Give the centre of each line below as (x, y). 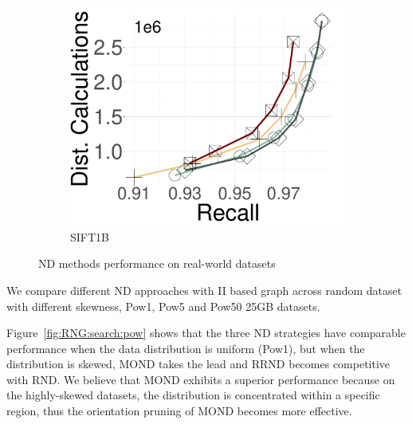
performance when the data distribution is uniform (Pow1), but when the (186, 348)
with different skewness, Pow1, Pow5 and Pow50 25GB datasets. (163, 306)
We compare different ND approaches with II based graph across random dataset (204, 290)
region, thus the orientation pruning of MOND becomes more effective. (179, 411)
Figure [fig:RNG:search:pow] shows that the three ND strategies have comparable (206, 333)
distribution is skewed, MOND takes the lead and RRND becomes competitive (198, 364)
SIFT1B (90, 236)
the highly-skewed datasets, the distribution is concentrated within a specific (193, 395)
